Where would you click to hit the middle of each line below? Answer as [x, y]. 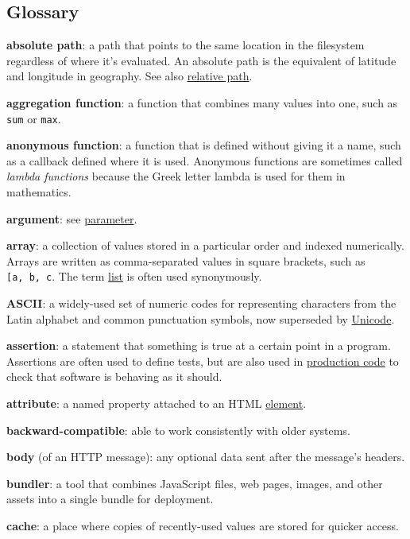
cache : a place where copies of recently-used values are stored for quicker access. [203, 525]
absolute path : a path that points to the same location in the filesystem [186, 45]
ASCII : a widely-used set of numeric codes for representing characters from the [201, 303]
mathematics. [39, 192]
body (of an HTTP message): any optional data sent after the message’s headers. [206, 457]
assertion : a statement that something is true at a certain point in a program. [199, 345]
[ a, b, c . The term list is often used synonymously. [134, 276]
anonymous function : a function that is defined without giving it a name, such [204, 145]
